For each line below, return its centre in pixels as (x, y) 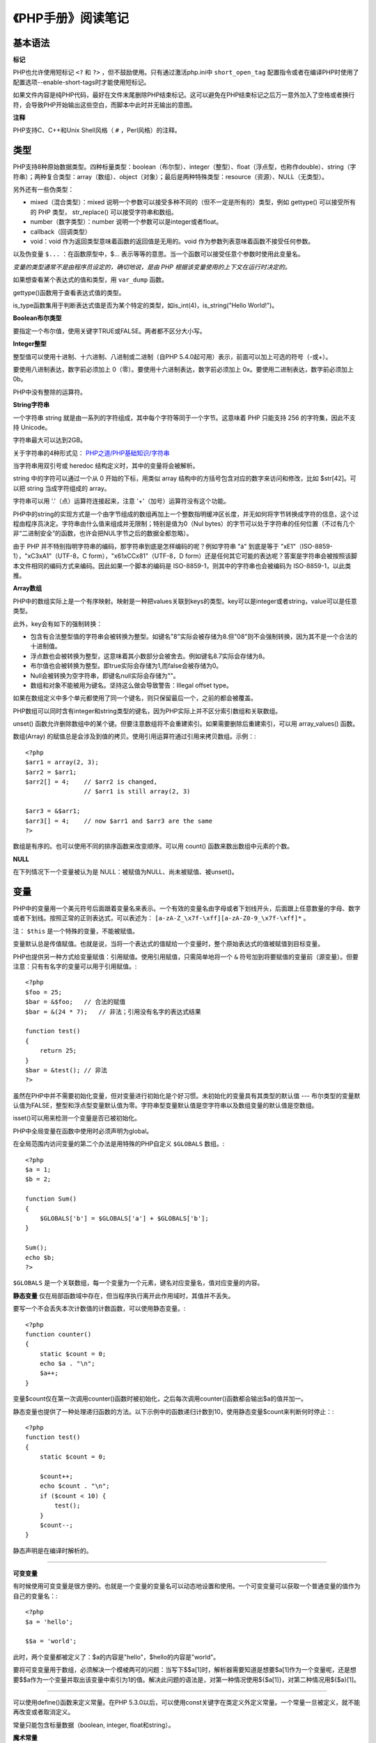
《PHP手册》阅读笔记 (71, 18)
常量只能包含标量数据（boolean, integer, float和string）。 (94, 1725)
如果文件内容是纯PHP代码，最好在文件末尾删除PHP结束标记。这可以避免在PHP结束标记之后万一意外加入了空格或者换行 (184, 95)
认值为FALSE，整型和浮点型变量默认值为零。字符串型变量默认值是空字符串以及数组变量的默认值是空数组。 (165, 1106)
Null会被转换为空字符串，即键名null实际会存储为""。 (105, 676)
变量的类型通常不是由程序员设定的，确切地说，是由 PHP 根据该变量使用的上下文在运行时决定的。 (152, 267)
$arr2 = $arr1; (51, 772)
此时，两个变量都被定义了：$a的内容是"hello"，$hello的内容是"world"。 (116, 1657)
